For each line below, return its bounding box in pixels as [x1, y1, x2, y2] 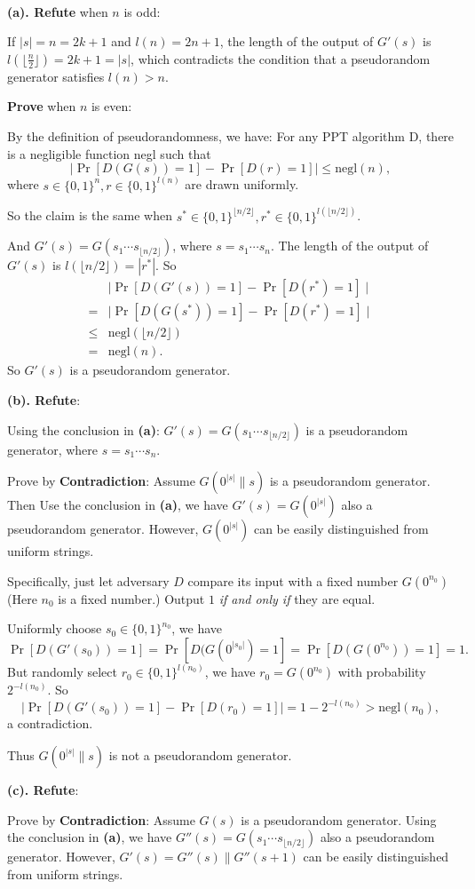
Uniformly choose [7, 619, 102, 638]
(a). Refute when [7, 2, 108, 20]
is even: [91, 97, 132, 115]
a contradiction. [7, 714, 93, 733]
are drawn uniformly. [185, 175, 299, 194]
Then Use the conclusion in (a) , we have [7, 496, 228, 514]
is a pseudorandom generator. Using [241, 810, 437, 829]
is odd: [123, 2, 161, 20]
